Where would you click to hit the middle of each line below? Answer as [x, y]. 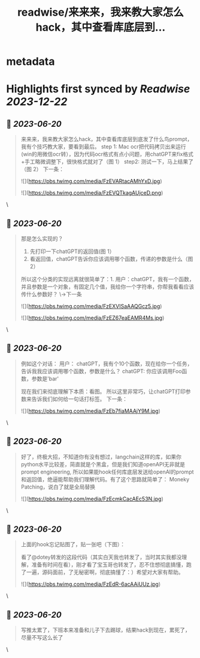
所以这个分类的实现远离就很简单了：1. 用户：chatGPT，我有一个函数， [107, 279]
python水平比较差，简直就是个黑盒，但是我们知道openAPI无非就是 [103, 464]
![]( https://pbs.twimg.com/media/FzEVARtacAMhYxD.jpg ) [91, 181]
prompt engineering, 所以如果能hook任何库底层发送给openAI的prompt [107, 472]
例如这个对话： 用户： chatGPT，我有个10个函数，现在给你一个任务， [107, 364]
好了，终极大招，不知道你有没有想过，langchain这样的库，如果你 [101, 457]
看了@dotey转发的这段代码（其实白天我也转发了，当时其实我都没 [101, 557]
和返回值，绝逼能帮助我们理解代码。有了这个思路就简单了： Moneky [105, 479]
